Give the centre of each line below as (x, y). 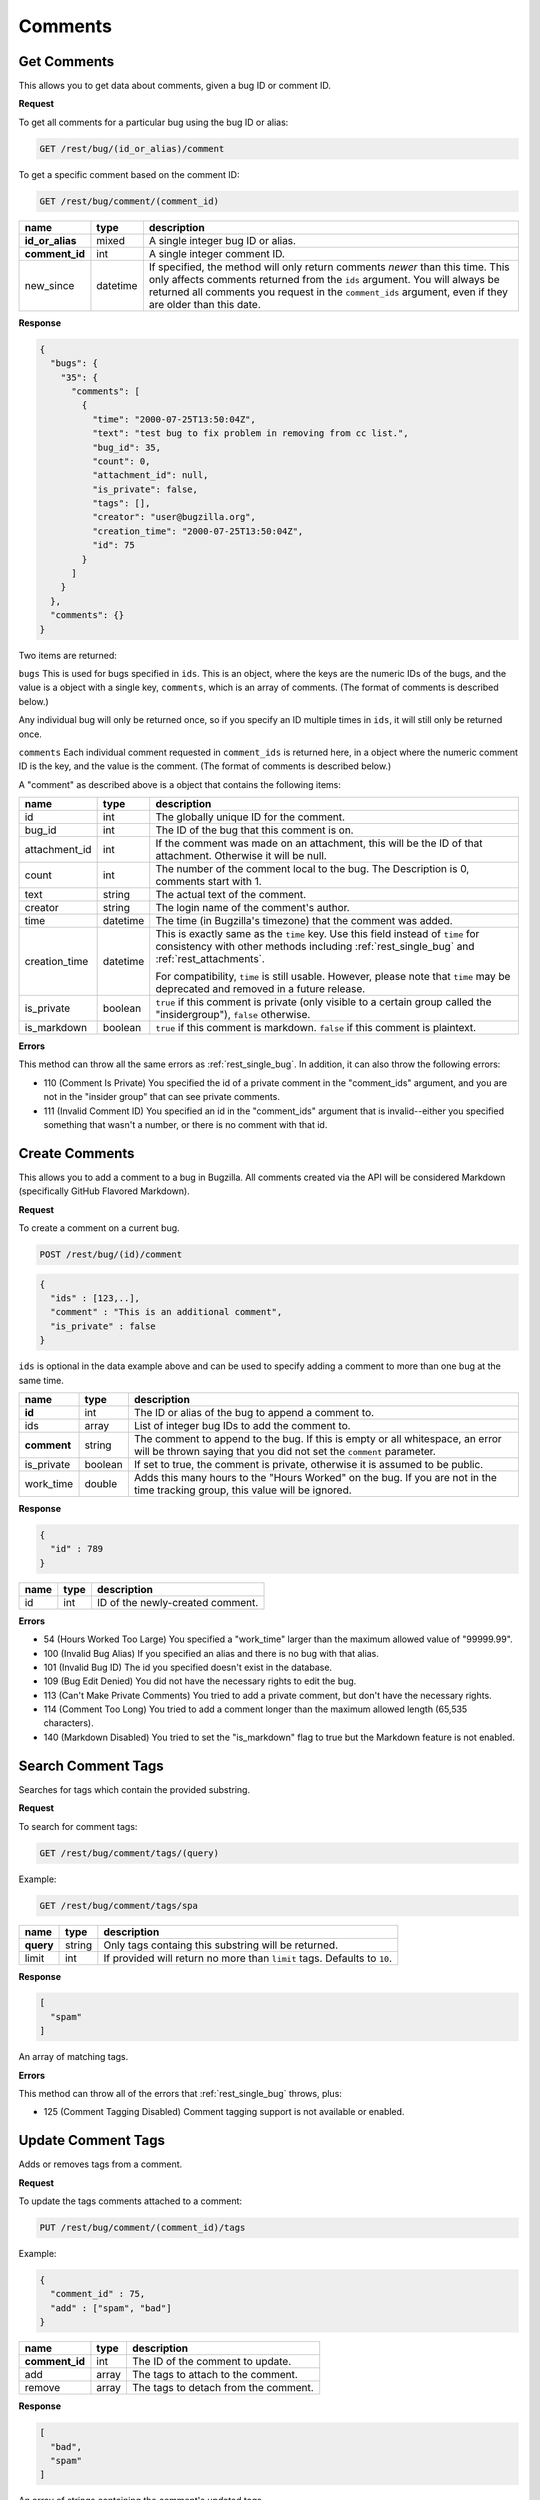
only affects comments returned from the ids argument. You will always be (324, 279)
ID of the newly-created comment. (177, 1602)
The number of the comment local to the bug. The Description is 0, (312, 869)
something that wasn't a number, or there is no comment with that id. (185, 1125)
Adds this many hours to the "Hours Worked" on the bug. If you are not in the (315, 1477)
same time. (41, 1380)
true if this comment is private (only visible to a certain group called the (323, 1002)
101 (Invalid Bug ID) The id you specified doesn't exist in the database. (188, 1667)
